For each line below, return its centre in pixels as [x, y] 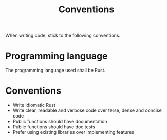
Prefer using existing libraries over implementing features [73, 132]
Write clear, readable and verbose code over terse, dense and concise [87, 110]
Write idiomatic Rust [34, 105]
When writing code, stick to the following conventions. [63, 36]
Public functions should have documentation [60, 122]
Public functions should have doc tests [54, 127]
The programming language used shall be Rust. [55, 71]
